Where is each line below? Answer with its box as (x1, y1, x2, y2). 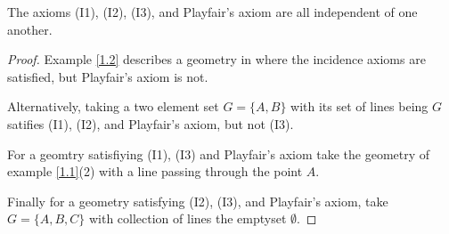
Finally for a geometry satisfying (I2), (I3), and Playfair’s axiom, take (7, 191, 388, 210)
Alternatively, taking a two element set (7, 97, 219, 116)
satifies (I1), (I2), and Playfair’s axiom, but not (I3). (7, 114, 294, 133)
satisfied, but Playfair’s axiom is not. (7, 67, 208, 85)
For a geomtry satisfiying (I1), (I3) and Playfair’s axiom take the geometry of (7, 144, 430, 163)
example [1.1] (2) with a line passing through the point (7, 162, 303, 181)
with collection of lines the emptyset (88, 209, 287, 228)
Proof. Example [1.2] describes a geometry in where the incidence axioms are (7, 50, 426, 69)
